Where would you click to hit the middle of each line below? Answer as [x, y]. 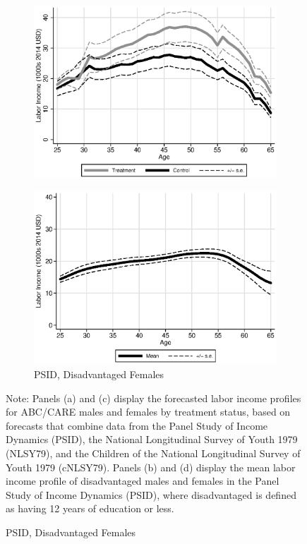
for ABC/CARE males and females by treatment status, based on [148, 412]
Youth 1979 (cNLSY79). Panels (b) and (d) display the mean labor [151, 467]
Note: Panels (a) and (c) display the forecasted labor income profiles [153, 398]
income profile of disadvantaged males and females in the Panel [143, 481]
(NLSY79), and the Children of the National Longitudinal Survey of [153, 453]
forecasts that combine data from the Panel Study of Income [137, 425]
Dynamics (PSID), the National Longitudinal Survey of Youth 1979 [152, 439]
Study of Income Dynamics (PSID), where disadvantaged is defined [151, 494]
